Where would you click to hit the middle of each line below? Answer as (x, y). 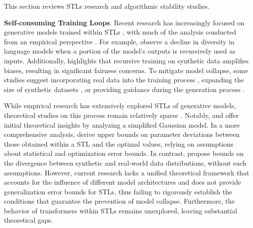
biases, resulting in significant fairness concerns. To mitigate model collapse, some (126, 70)
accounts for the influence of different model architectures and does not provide (123, 182)
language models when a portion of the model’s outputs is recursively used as (120, 51)
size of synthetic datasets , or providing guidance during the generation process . (125, 89)
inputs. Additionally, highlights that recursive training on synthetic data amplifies (126, 60)
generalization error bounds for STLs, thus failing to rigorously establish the (118, 191)
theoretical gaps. (29, 220)
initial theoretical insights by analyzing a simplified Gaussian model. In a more (122, 124)
